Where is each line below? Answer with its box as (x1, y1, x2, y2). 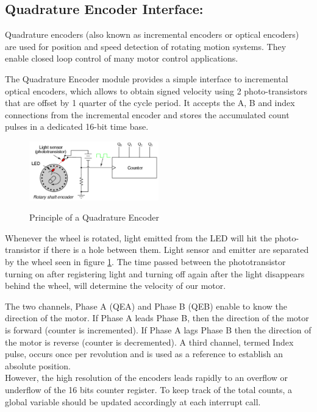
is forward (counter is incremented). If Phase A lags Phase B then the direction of (5, 323, 312, 336)
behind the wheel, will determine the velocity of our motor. (5, 279, 226, 292)
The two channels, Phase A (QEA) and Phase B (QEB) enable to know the (5, 299, 287, 312)
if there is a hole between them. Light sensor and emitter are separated (43, 243, 309, 256)
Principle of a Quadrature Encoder (29, 211, 159, 224)
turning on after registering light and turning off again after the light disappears (5, 267, 305, 280)
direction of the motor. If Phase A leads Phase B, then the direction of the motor (5, 311, 309, 324)
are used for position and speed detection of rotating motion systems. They (5, 40, 287, 52)
